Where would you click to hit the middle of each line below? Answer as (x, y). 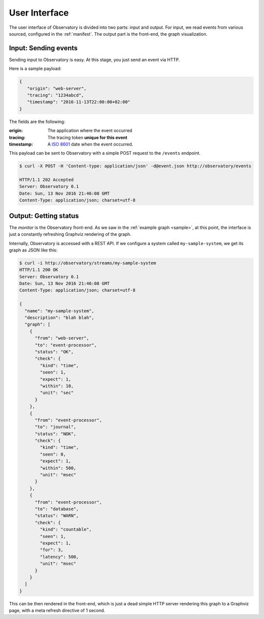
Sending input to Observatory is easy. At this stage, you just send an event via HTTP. (95, 60)
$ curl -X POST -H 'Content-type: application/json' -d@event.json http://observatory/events (135, 166)
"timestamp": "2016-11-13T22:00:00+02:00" (79, 102)
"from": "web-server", (62, 338)
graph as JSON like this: (33, 250)
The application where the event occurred (90, 131)
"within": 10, (57, 386)
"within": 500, (58, 468)
